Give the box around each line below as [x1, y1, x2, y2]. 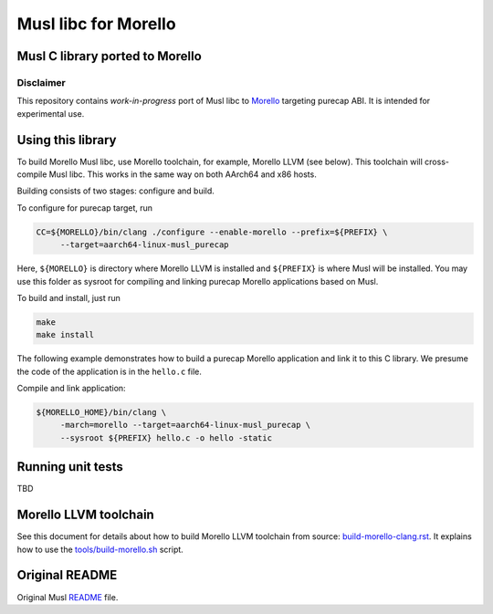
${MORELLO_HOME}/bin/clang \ [36, 407, 167, 418]
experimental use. [16, 108, 85, 119]
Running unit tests [16, 459, 123, 474]
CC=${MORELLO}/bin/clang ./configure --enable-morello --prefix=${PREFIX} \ [36, 226, 388, 237]
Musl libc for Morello [16, 14, 177, 34]
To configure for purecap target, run [16, 202, 153, 213]
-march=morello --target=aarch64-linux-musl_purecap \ [59, 420, 311, 431]
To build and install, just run [16, 292, 121, 303]
